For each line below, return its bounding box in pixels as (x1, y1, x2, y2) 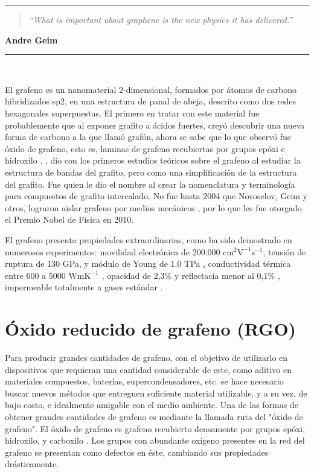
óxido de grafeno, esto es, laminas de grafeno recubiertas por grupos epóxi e (5, 142, 285, 155)
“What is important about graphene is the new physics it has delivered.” (28, 13, 293, 25)
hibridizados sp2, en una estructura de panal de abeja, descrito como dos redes (5, 95, 296, 107)
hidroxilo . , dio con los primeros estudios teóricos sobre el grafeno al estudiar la (5, 154, 301, 167)
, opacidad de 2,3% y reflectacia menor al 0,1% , (101, 269, 280, 281)
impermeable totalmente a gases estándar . (5, 281, 163, 293)
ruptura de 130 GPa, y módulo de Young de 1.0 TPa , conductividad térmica (5, 257, 291, 270)
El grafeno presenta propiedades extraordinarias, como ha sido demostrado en (5, 233, 292, 246)
